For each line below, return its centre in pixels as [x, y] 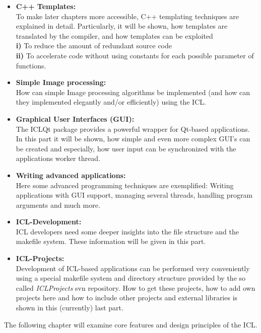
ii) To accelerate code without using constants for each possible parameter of [135, 55]
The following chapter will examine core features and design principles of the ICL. [131, 324]
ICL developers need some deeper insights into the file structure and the [127, 231]
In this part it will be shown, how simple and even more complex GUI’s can [133, 139]
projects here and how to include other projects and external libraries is [127, 298]
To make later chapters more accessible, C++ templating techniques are [127, 16]
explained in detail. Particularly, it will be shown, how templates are [122, 26]
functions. [31, 65]
